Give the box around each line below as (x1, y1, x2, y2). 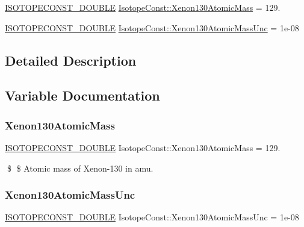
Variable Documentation (5, 86, 160, 105)
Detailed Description (5, 51, 137, 69)
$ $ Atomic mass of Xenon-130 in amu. (7, 161, 154, 174)
